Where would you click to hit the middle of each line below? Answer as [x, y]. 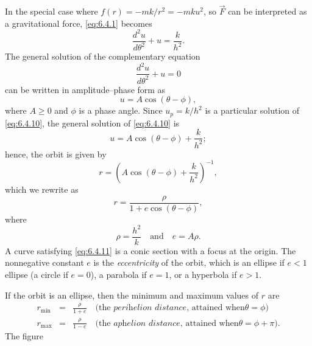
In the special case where [51, 11]
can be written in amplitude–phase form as [85, 89]
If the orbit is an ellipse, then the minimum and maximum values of [132, 295]
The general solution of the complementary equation [103, 56]
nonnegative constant [44, 262]
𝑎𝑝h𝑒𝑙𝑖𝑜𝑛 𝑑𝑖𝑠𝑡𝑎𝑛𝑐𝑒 [147, 323]
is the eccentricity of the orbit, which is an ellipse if [189, 262]
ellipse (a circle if [37, 274]
